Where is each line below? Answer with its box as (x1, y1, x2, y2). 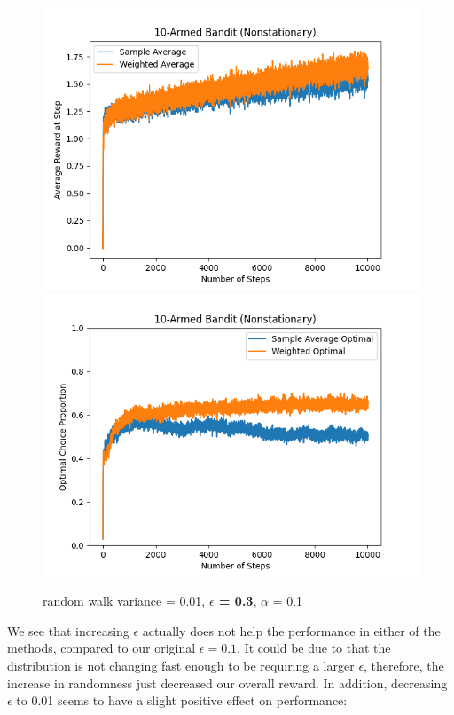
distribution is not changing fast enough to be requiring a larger (7, 655, 355, 674)
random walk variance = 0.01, (43, 592, 206, 610)
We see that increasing (7, 621, 129, 640)
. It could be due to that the (237, 639, 391, 657)
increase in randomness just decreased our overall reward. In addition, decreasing (7, 673, 448, 692)
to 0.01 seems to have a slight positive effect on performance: (16, 691, 348, 710)
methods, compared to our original (7, 639, 196, 657)
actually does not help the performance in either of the (142, 621, 441, 640)
